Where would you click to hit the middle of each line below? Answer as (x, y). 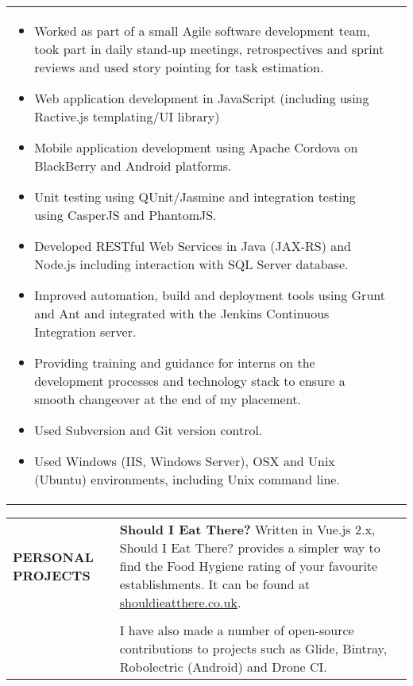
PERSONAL (53, 557)
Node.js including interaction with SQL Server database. (191, 264)
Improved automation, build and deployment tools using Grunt (210, 295)
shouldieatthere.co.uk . (180, 602)
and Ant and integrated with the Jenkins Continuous (182, 313)
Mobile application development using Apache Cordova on (196, 147)
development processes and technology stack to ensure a (190, 381)
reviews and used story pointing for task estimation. (179, 67)
